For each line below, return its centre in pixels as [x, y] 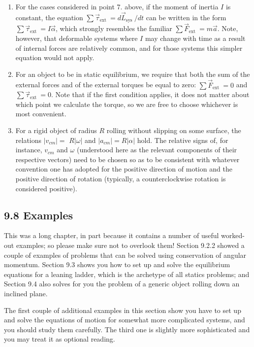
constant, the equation [49, 17]
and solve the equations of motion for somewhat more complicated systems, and [125, 320]
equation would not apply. [55, 57]
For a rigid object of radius [56, 130]
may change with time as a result [195, 38]
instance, [29, 150]
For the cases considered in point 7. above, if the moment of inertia [117, 6]
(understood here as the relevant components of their [157, 150]
